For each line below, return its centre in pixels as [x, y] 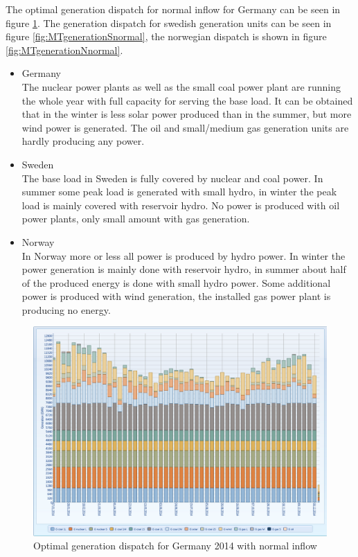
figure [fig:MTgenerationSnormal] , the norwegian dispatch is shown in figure [166, 36]
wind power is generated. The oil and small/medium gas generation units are [185, 127]
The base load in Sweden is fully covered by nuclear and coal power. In [172, 178]
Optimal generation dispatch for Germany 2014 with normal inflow [175, 546]
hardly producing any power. [83, 141]
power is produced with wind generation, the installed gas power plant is [176, 296]
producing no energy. [66, 309]
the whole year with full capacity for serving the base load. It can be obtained [187, 100]
